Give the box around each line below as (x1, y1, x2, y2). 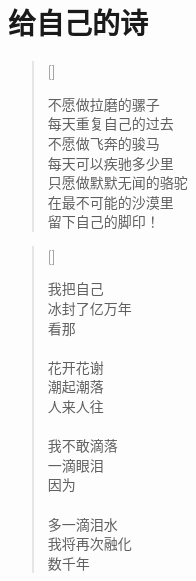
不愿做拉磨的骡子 (47, 93, 160, 114)
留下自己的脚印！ (47, 211, 160, 232)
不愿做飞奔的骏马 (47, 132, 160, 153)
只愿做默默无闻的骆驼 (47, 172, 188, 193)
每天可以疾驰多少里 (47, 152, 174, 173)
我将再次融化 (47, 533, 132, 554)
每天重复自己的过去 (47, 113, 174, 134)
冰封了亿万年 (47, 298, 132, 319)
